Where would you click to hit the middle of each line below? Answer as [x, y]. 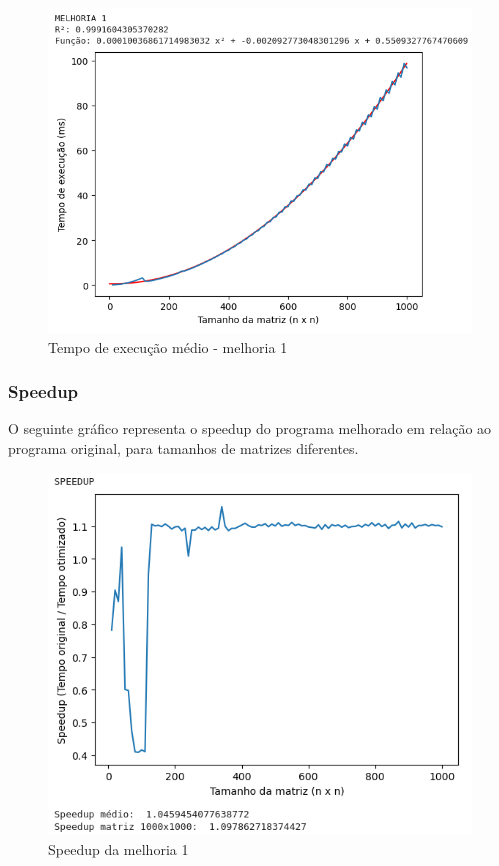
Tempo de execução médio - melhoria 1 [168, 346]
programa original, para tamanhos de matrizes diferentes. [183, 448]
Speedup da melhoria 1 [118, 848]
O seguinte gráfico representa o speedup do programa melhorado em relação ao [250, 428]
